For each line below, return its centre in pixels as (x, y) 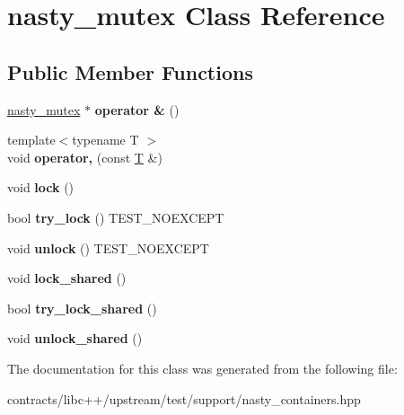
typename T (105, 140)
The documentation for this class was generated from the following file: (202, 368)
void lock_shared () (67, 278)
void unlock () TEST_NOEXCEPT (108, 247)
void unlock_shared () (75, 338)
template (31, 140)
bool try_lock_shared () (82, 308)
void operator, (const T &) (85, 157)
